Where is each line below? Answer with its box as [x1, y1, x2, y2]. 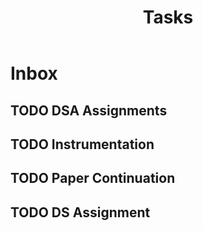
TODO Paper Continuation [10, 170, 176, 187]
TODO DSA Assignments [10, 102, 168, 119]
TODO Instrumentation [10, 136, 155, 153]
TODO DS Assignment [10, 204, 151, 221]
